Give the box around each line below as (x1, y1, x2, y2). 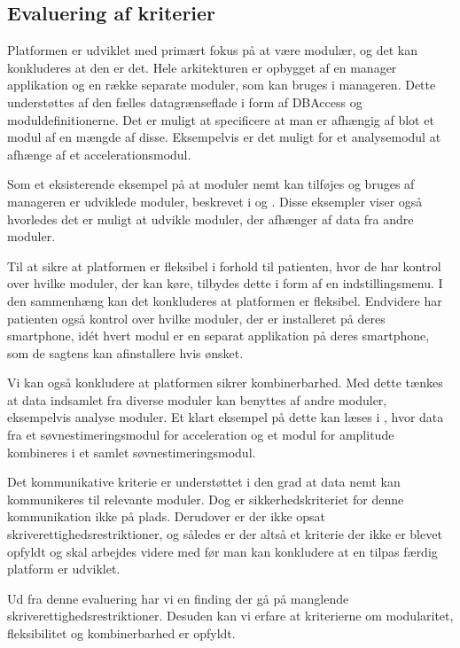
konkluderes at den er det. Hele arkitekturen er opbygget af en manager (7, 58, 397, 76)
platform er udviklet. (7, 559, 121, 578)
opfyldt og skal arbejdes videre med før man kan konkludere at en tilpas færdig (7, 542, 438, 560)
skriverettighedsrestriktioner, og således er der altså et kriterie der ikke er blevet (7, 525, 442, 543)
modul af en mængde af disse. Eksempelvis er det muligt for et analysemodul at (7, 128, 441, 146)
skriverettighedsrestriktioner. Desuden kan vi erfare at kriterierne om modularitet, (7, 606, 454, 625)
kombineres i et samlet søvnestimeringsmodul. (7, 442, 256, 461)
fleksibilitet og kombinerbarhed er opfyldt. (7, 624, 236, 643)
